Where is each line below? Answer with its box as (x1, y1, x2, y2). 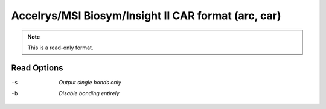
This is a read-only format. (27, 44, 94, 51)
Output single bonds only (59, 78, 122, 86)
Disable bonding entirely (59, 90, 120, 97)
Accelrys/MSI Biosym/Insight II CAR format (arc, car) (11, 9, 281, 22)
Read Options (11, 63, 63, 73)
